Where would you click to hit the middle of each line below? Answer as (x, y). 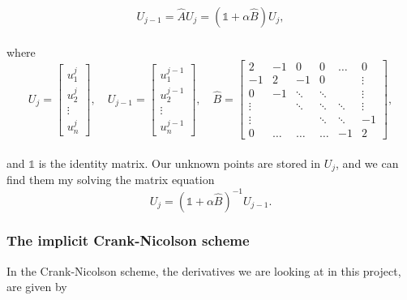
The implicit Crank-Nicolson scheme (128, 240)
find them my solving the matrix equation (111, 180)
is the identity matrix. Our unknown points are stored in (180, 163)
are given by (37, 287)
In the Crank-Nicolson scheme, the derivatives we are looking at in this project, (204, 270)
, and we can (367, 163)
